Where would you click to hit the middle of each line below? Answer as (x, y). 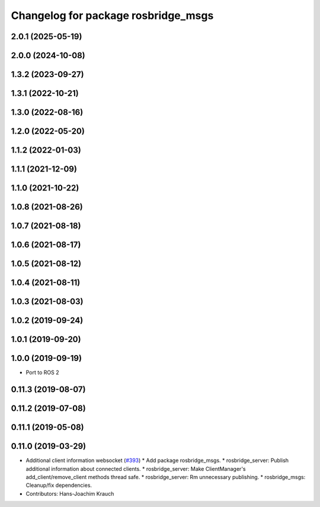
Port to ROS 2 (42, 373)
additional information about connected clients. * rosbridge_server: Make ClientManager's (136, 468)
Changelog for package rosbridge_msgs (112, 15)
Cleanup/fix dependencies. (59, 485)
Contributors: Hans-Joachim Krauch (70, 493)
